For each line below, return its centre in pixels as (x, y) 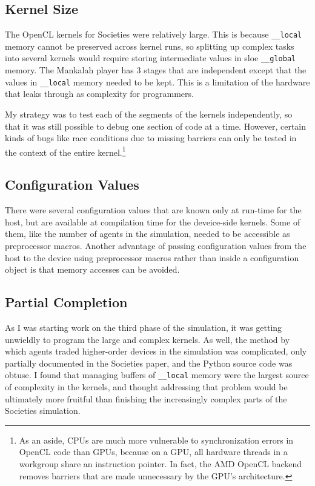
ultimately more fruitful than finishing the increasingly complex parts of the (146, 398)
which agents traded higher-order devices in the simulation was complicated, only (156, 351)
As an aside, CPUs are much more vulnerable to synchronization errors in (156, 440)
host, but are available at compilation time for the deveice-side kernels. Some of (153, 221)
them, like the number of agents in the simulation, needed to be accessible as (148, 234)
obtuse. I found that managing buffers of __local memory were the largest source (157, 375)
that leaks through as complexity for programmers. (99, 94)
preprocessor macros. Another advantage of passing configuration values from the (156, 245)
